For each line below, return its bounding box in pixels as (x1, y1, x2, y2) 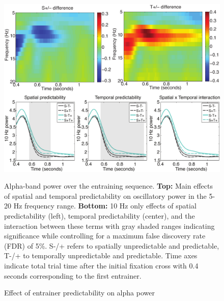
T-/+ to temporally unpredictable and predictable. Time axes (4, 250, 198, 261)
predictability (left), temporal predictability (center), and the (4, 210, 195, 221)
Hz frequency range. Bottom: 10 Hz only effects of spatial (13, 200, 197, 211)
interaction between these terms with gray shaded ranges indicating (4, 220, 215, 231)
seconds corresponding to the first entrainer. (4, 270, 142, 281)
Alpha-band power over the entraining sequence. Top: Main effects (4, 180, 213, 191)
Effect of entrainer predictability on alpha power (4, 287, 155, 298)
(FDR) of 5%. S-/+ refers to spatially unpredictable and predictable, (4, 240, 219, 251)
